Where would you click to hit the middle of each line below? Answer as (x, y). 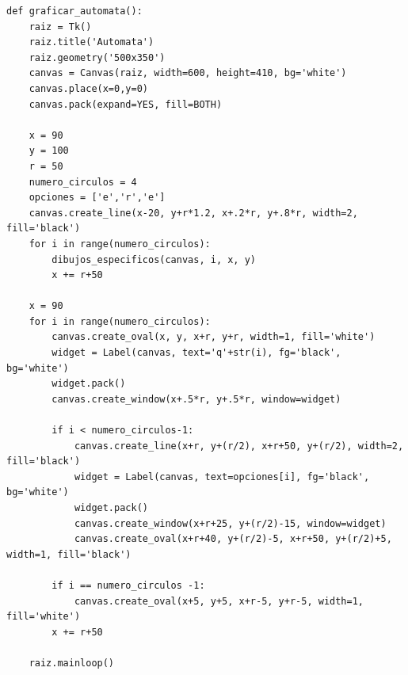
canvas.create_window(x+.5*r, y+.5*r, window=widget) (196, 399)
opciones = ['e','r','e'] (97, 198)
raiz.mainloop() (72, 663)
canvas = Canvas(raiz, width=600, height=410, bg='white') (188, 73)
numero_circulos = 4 (83, 182)
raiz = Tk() (60, 27)
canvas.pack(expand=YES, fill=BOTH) (126, 104)
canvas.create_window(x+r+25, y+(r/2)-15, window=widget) (230, 523)
